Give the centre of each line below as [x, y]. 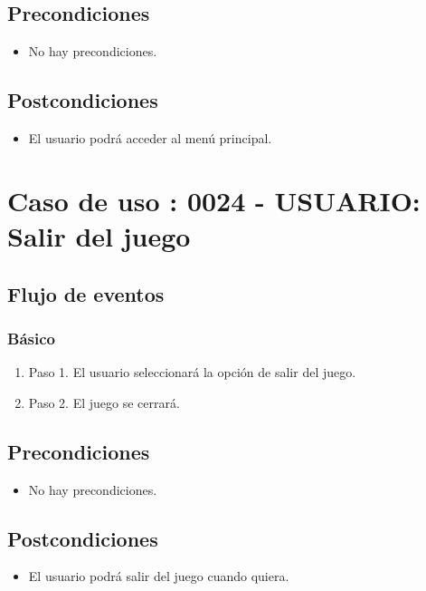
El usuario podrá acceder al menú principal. [150, 138]
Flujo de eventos [86, 293]
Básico [31, 338]
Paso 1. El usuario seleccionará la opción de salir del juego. [192, 372]
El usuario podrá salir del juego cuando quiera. [159, 576]
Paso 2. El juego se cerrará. [104, 402]
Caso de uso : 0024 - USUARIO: [214, 200]
